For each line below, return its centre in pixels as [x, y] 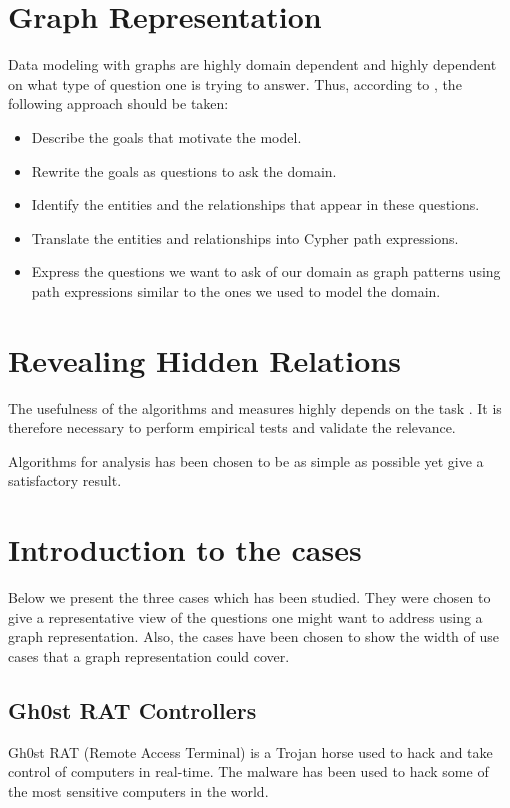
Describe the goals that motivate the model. [166, 136]
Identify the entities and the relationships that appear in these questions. [255, 204]
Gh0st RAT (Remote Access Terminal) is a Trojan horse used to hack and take [250, 751]
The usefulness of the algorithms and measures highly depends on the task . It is [255, 407]
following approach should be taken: [118, 103]
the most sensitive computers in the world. [138, 790]
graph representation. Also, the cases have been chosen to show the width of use [253, 636]
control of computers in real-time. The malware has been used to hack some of [248, 771]
